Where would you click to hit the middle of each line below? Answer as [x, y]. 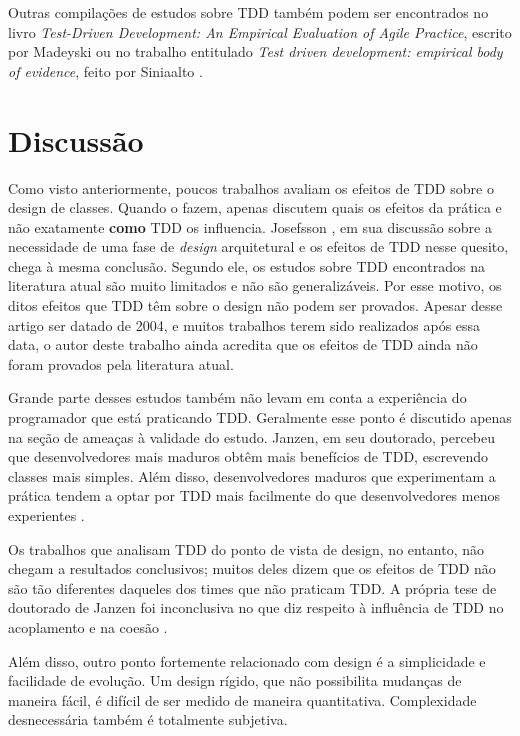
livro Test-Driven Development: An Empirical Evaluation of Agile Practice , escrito [260, 31]
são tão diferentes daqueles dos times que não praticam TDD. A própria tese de [252, 587]
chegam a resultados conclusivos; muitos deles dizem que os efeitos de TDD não [252, 568]
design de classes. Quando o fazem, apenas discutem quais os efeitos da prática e [255, 207]
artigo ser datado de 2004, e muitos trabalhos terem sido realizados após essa [244, 324]
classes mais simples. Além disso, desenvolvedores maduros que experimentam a [252, 475]
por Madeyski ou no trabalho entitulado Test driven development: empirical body [255, 51]
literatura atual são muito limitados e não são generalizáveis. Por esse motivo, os [255, 285]
